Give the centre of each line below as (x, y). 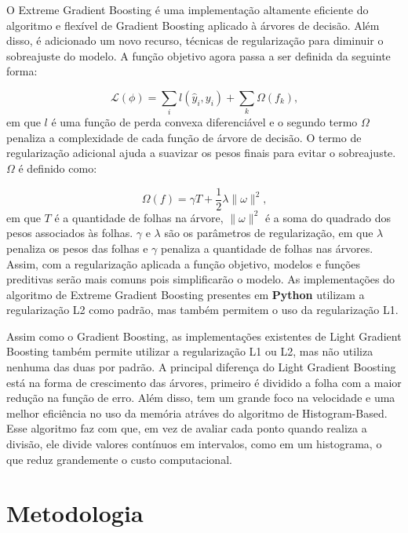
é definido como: (58, 168)
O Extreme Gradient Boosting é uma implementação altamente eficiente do (188, 9)
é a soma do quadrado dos (328, 217)
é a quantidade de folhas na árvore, (139, 217)
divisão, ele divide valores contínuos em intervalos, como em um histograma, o (194, 444)
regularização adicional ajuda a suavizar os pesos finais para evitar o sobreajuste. (201, 153)
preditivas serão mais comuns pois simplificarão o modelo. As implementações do (200, 279)
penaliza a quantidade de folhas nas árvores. (267, 248)
